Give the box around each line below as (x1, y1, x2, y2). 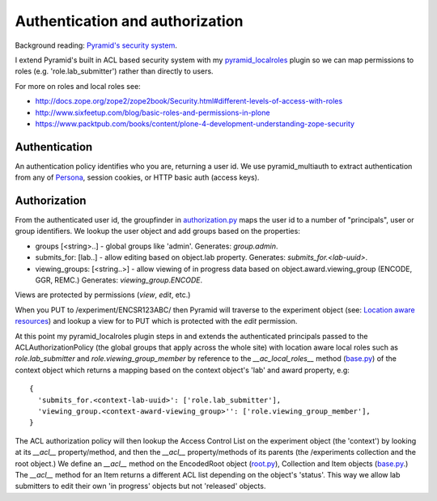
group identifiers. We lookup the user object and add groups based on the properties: (15, 227, 301, 236)
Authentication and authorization (15, 12, 244, 30)
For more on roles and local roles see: (15, 81, 141, 91)
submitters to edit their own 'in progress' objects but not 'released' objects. (15, 482, 266, 491)
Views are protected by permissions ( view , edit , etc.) (15, 290, 191, 299)
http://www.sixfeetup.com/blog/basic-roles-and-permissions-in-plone (35, 108, 270, 117)
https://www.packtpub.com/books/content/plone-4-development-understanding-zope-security (35, 118, 355, 129)
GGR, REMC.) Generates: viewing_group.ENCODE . (35, 275, 202, 285)
